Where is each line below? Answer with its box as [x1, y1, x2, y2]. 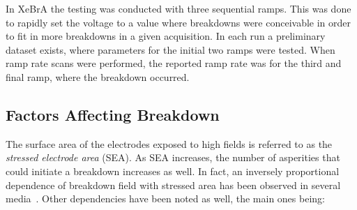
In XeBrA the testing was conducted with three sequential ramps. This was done [6, 1, 351, 15]
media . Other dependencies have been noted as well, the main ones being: [6, 191, 325, 206]
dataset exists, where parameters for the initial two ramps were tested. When [6, 42, 335, 57]
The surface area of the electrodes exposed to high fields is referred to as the [6, 136, 333, 151]
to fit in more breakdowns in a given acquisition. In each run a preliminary [6, 29, 326, 43]
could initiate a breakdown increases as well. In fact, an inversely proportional [6, 163, 340, 178]
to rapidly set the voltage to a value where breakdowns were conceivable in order [6, 15, 351, 29]
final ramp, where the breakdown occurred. [6, 69, 190, 84]
